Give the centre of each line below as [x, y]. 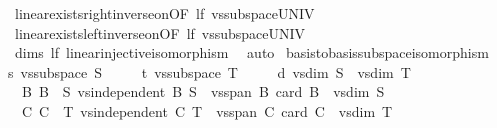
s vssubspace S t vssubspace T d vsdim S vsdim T [209, 71]
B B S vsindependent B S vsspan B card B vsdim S [203, 91]
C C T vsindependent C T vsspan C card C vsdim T [207, 110]
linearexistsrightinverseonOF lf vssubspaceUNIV [164, 13]
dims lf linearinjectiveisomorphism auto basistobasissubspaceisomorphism [251, 52]
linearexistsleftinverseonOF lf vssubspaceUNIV [160, 32]
